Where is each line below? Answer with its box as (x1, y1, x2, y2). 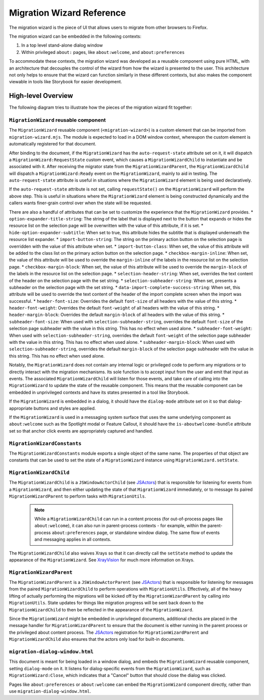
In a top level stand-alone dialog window (21, 42, 103, 48)
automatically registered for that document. (9, 141, 96, 147)
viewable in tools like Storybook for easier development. (9, 79, 122, 85)
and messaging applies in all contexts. (34, 536, 111, 542)
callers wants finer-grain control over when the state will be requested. (9, 200, 152, 206)
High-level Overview (9, 92, 73, 100)
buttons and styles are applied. (33, 405, 96, 411)
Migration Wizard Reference (9, 7, 126, 18)
